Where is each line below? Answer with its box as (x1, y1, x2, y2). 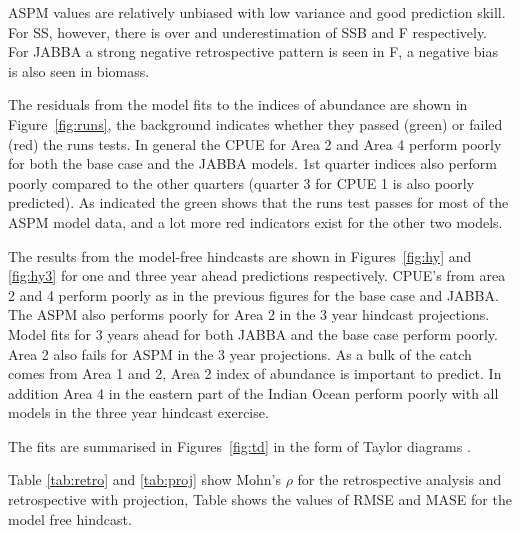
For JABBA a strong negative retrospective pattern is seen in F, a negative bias (8, 41, 498, 62)
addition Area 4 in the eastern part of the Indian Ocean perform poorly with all (8, 382, 499, 403)
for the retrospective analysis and (297, 469, 502, 490)
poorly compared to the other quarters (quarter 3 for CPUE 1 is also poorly (8, 172, 475, 193)
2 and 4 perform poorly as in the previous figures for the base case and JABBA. (8, 284, 499, 305)
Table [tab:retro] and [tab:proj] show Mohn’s (8, 469, 281, 490)
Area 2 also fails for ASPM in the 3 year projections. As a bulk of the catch (8, 343, 472, 364)
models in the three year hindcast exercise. (8, 402, 269, 423)
